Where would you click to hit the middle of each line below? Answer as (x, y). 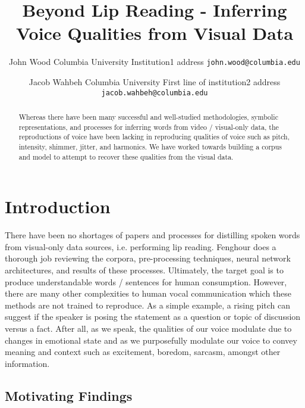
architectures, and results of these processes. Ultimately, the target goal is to (144, 270)
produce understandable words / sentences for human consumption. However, (146, 281)
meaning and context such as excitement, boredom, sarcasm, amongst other (143, 352)
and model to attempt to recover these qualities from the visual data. (126, 156)
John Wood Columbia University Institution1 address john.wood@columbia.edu (155, 62)
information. (27, 363)
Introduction (58, 206)
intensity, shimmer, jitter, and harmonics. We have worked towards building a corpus (150, 146)
